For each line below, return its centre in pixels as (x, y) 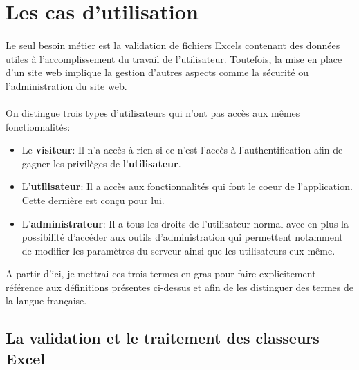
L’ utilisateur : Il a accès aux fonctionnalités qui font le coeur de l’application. (187, 186)
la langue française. (46, 300)
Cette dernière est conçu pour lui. (93, 200)
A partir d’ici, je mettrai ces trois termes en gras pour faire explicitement (161, 274)
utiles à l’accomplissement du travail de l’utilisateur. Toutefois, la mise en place (174, 58)
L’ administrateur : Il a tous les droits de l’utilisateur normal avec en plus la (185, 223)
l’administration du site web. (66, 85)
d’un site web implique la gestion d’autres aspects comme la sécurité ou (157, 72)
